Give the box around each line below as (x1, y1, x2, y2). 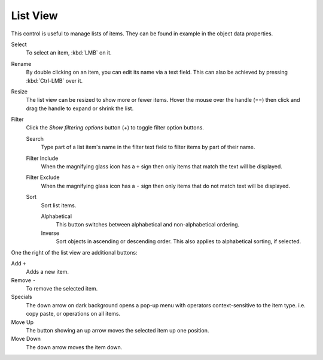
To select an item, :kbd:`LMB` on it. (26, 49, 112, 56)
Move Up (11, 318, 34, 326)
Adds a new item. (26, 268, 69, 276)
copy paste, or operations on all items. (26, 310, 121, 317)
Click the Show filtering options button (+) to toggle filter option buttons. (26, 124, 205, 131)
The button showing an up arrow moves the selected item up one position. (26, 327, 209, 334)
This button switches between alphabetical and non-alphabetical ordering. (56, 221, 240, 228)
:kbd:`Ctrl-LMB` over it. (26, 77, 83, 84)
